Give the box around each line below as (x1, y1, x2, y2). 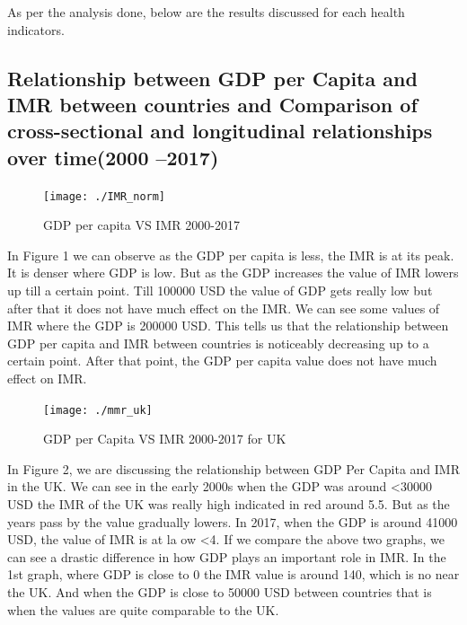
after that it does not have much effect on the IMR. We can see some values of (7, 298, 440, 317)
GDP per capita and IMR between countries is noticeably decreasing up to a (7, 333, 429, 352)
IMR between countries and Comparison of (7, 90, 418, 118)
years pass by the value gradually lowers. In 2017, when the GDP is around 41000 (7, 512, 458, 531)
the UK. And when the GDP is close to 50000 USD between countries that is (7, 582, 432, 601)
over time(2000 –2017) (7, 143, 219, 171)
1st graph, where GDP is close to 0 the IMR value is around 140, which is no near (7, 565, 460, 584)
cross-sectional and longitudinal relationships (7, 117, 433, 145)
